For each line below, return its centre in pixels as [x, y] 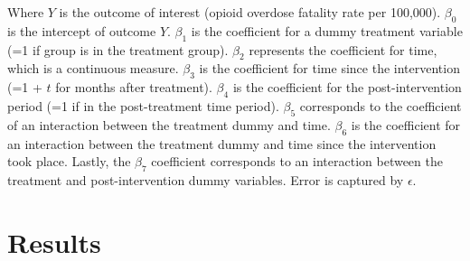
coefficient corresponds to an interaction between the [297, 161]
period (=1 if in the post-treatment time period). [143, 105]
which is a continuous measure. [93, 68]
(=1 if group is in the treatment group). [118, 49]
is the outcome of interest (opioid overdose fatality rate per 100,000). [250, 12]
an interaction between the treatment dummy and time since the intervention [222, 143]
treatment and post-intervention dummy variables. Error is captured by [206, 179]
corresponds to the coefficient [381, 105]
